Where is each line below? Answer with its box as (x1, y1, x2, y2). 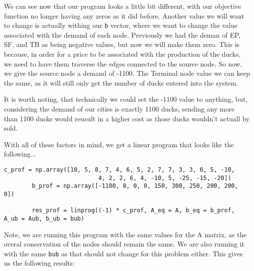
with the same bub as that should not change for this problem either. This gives (4, 248, 243, 258)
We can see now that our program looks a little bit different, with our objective (4, 1, 242, 11)
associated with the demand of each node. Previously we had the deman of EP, (4, 29, 241, 40)
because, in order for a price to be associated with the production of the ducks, (4, 49, 241, 59)
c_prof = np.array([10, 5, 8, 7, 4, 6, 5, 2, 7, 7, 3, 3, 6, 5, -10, (4, 166, 235, 173)
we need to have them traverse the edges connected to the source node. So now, (4, 58, 242, 68)
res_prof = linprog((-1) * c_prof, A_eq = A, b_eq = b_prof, (32, 207, 235, 214)
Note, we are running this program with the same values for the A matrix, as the (4, 229, 247, 239)
